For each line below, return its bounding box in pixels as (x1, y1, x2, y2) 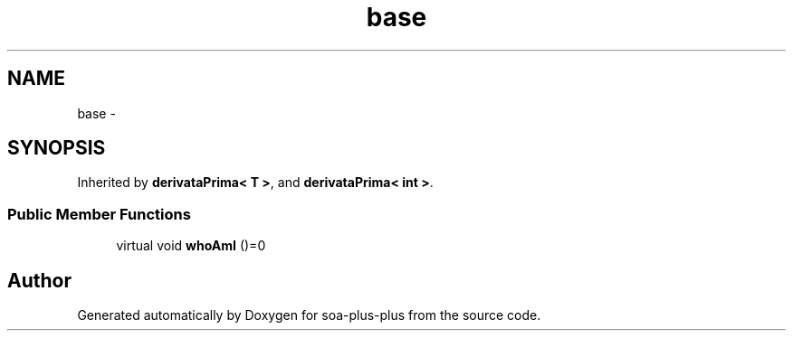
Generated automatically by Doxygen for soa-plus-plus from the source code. (77, 307, 541, 324)
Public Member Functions (7, 204, 191, 223)
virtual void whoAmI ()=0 (116, 238, 266, 254)
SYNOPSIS (7, 136, 106, 160)
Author (7, 268, 72, 292)
